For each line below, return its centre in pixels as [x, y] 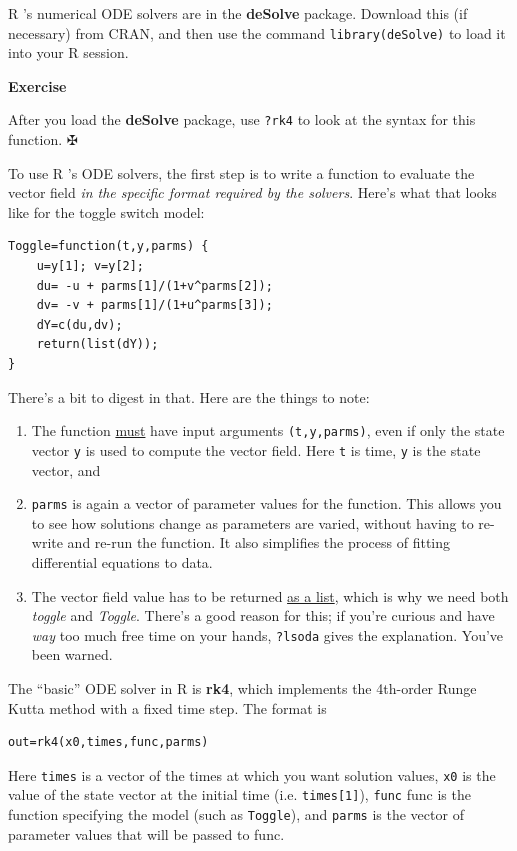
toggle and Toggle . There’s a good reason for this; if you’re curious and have [263, 615]
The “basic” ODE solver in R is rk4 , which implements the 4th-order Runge [242, 688]
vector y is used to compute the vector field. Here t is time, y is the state [256, 449]
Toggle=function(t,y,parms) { [108, 246]
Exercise [37, 85]
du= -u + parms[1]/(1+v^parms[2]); [154, 285]
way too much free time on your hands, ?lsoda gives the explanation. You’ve [267, 634]
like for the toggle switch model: [106, 211]
